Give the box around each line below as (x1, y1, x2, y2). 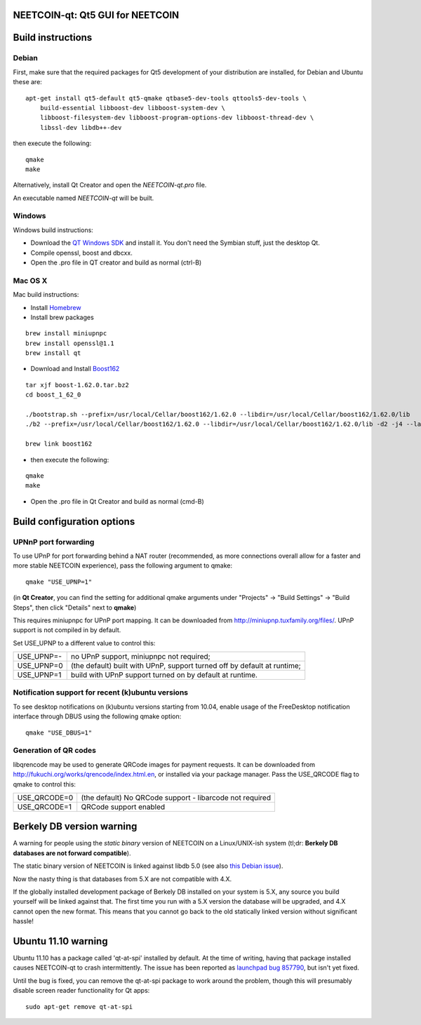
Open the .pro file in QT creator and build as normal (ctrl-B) (30, 258, 202, 267)
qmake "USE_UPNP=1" (25, 577, 93, 586)
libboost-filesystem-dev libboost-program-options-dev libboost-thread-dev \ (39, 114, 314, 122)
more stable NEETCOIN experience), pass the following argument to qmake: (13, 561, 233, 570)
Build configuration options (13, 516, 135, 528)
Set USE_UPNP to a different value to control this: (13, 638, 156, 647)
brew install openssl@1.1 (25, 339, 115, 347)
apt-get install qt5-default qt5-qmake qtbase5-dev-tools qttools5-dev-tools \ (25, 94, 307, 102)
